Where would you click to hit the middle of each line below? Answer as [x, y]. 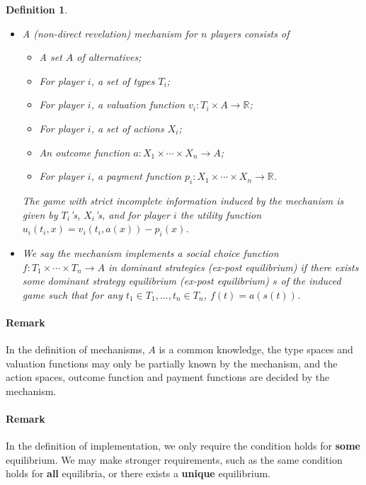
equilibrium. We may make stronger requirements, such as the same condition [174, 459]
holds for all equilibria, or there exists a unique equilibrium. [138, 473]
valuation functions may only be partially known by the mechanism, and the [172, 363]
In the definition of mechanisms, [75, 349]
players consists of [250, 33]
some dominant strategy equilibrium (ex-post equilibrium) [145, 281]
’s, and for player [132, 214]
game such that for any [72, 294]
